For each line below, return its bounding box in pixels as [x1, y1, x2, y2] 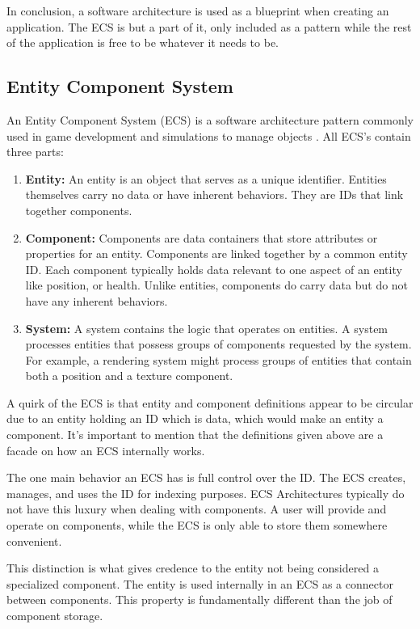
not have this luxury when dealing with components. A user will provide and [6, 500, 387, 517]
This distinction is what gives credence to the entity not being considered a [6, 559, 379, 576]
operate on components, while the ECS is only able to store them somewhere [6, 517, 388, 534]
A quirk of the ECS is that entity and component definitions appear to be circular [6, 394, 414, 411]
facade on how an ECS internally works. [6, 441, 205, 458]
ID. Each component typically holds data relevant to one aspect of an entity [25, 260, 402, 277]
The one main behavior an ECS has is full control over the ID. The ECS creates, [6, 469, 406, 486]
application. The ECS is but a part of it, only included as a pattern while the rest [6, 18, 412, 35]
